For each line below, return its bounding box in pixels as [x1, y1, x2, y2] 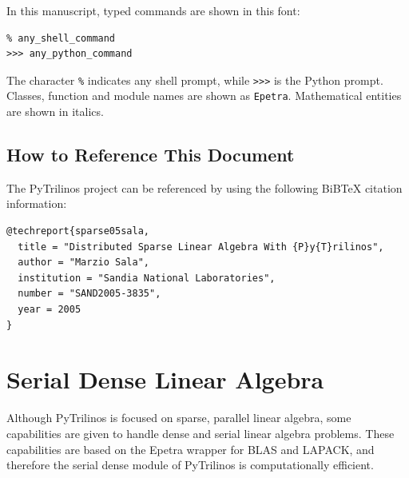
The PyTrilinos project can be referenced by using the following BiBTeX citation [6, 179, 403, 196]
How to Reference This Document [6, 142, 295, 167]
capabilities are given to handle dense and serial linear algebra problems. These [6, 424, 395, 441]
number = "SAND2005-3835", [18, 288, 161, 300]
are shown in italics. [6, 103, 104, 120]
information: [6, 195, 67, 212]
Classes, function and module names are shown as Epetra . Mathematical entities [6, 87, 402, 104]
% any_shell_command [6, 32, 116, 44]
